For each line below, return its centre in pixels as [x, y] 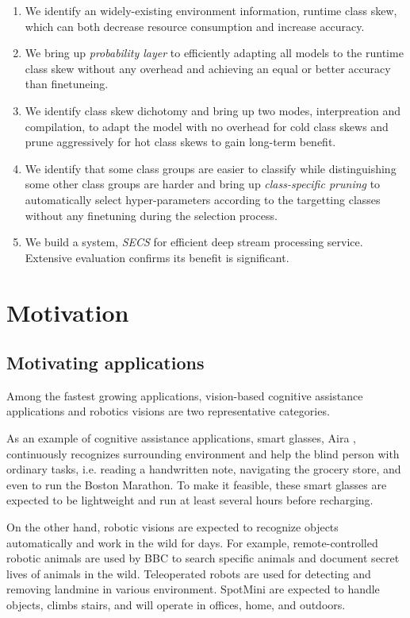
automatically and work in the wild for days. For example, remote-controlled [192, 542]
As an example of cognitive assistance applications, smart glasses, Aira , [181, 438]
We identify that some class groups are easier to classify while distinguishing [211, 168]
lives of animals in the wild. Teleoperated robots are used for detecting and [189, 573]
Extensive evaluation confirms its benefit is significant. [157, 257]
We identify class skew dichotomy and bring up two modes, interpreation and [213, 110]
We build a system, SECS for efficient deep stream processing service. [194, 242]
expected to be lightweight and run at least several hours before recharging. [190, 500]
